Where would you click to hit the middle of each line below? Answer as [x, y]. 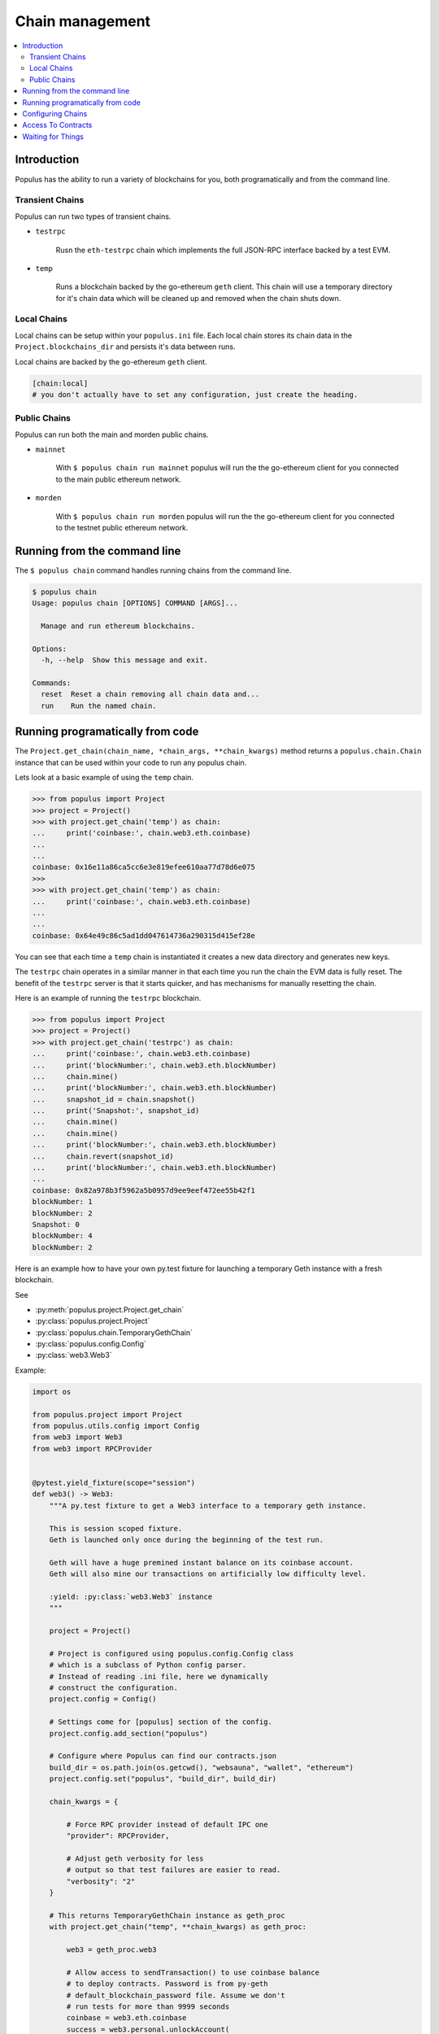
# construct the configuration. [114, 1688]
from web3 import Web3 [77, 1437]
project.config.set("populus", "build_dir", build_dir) [163, 1779]
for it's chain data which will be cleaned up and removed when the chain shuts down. [198, 298]
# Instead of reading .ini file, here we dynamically [159, 1676]
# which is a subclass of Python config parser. [148, 1665]
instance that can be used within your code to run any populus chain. [131, 762]
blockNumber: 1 [62, 1202]
